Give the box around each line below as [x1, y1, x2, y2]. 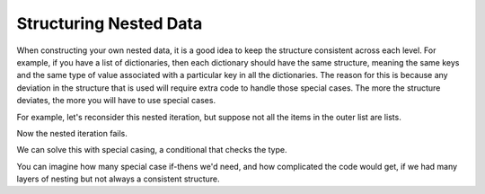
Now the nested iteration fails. [16, 128, 128, 138]
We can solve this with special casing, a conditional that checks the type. [16, 145, 287, 155]
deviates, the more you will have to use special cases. [16, 95, 216, 106]
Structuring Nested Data [16, 13, 203, 33]
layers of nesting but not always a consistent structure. [16, 173, 220, 184]
